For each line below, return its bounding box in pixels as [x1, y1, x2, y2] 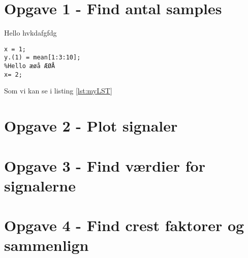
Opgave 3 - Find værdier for [4, 155, 205, 176]
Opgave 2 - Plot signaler [4, 115, 178, 136]
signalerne [4, 175, 76, 196]
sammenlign [4, 235, 89, 255]
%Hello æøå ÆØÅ [4, 62, 55, 70]
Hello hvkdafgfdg [4, 27, 57, 38]
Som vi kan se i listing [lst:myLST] [4, 85, 112, 96]
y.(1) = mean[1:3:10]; [4, 54, 81, 61]
